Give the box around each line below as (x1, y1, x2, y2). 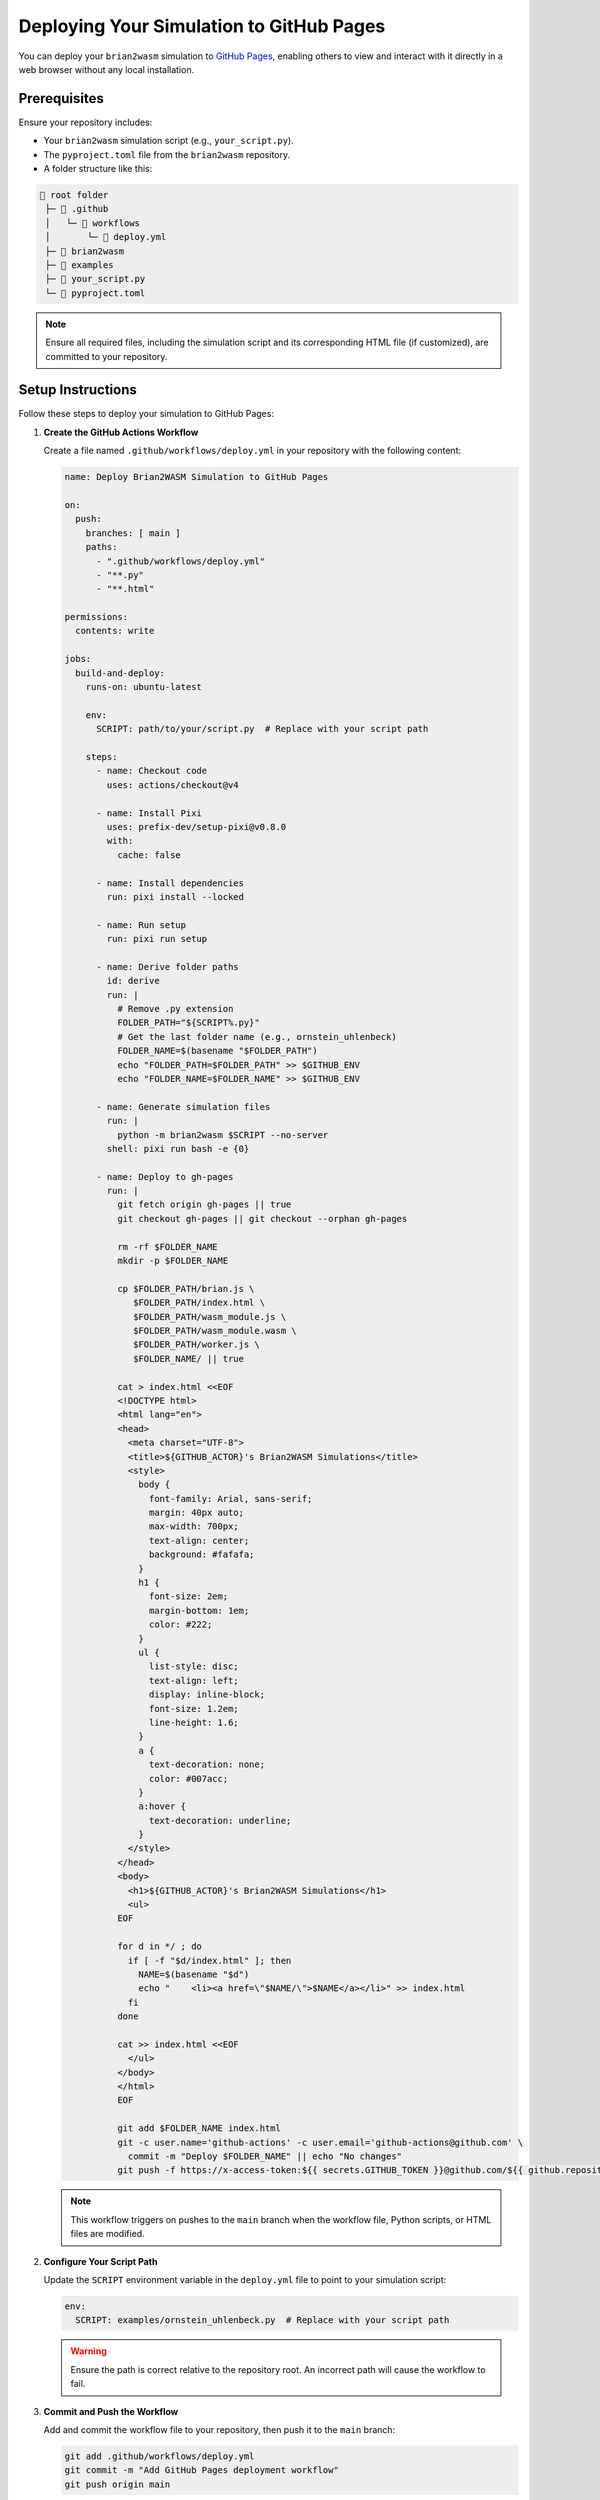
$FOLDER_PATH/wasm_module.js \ (133, 1311, 287, 1322)
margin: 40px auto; (148, 1507, 245, 1519)
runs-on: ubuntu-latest (85, 681, 202, 693)
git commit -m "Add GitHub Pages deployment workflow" (64, 2465, 339, 2476)
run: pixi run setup (106, 933, 208, 945)
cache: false (116, 849, 182, 860)
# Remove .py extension (116, 1003, 234, 1015)
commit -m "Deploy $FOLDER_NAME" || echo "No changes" (127, 2151, 403, 2162)
